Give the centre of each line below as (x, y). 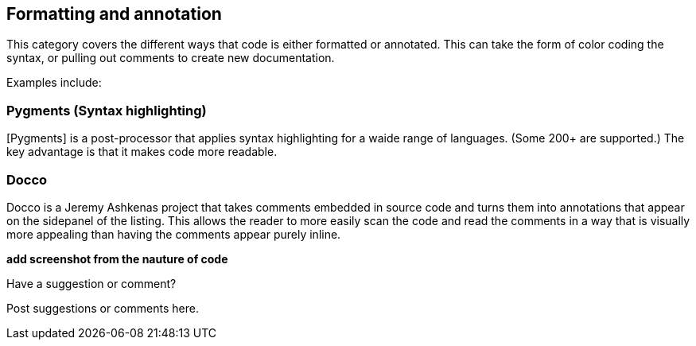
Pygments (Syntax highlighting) (107, 110)
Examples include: (54, 83)
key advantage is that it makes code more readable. (142, 152)
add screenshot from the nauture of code (117, 259)
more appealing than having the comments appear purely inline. (174, 234)
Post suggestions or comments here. (103, 308)
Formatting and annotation (114, 14)
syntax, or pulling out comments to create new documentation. (171, 58)
